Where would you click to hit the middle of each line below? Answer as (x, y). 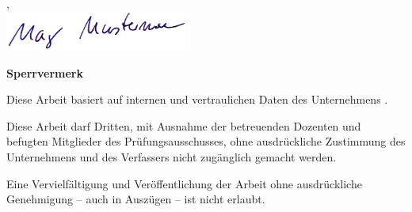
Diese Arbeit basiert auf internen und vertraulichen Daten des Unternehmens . (197, 99)
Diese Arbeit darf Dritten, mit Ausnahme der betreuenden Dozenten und (184, 125)
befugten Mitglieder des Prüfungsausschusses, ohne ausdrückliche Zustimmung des (206, 141)
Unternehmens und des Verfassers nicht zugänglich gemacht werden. (172, 157)
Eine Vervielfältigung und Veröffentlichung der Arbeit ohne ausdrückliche (184, 183)
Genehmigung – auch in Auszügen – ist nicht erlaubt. (136, 199)
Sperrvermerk (45, 72)
